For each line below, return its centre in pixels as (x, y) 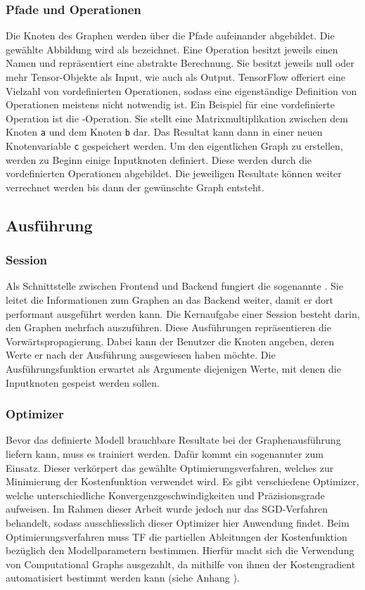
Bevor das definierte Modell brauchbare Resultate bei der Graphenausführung (173, 440)
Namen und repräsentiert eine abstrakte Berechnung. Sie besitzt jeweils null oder (180, 63)
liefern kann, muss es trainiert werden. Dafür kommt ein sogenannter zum (165, 454)
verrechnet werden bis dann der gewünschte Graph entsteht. (135, 187)
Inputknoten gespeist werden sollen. (83, 382)
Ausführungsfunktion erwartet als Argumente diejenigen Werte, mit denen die (173, 369)
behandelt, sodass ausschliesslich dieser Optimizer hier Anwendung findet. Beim (178, 522)
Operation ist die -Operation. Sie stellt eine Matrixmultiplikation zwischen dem (177, 118)
